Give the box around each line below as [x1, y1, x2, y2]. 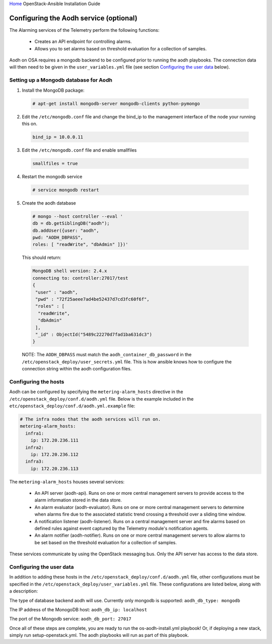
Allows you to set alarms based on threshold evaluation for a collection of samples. [34, 45, 207, 51]
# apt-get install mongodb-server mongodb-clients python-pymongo [32, 101, 200, 106]
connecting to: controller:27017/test [32, 275, 128, 281]
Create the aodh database [22, 200, 77, 206]
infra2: [25, 444, 44, 450]
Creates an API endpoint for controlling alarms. [34, 38, 132, 45]
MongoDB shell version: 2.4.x [32, 268, 107, 274]
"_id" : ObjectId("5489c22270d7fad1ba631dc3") [35, 332, 152, 337]
